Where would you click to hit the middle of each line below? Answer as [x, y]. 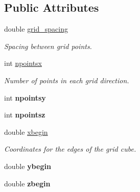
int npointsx [23, 63]
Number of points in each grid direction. [67, 80]
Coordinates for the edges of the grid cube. [70, 149]
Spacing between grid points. [48, 46]
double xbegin [26, 131]
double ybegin [28, 166]
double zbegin [27, 183]
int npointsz [25, 115]
